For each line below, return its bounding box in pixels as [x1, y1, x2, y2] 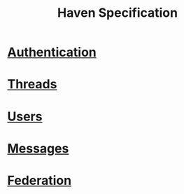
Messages [7, 140, 69, 156]
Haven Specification [57, 5, 178, 21]
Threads [7, 76, 57, 92]
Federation [7, 172, 72, 188]
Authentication [7, 44, 97, 60]
